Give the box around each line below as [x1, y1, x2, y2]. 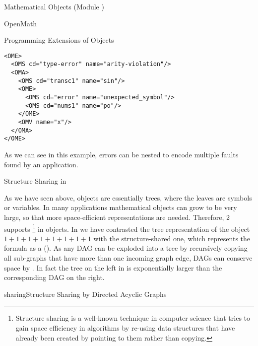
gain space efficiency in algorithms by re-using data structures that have [15, 322, 235, 333]
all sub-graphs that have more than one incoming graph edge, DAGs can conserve [4, 253, 253, 263]
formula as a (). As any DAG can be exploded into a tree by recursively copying [4, 243, 248, 253]
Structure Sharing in [4, 176, 66, 186]
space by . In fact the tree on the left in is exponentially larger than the [4, 262, 222, 273]
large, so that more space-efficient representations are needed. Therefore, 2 [4, 211, 230, 222]
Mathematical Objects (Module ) [4, 1, 104, 11]
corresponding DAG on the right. [4, 272, 105, 282]
